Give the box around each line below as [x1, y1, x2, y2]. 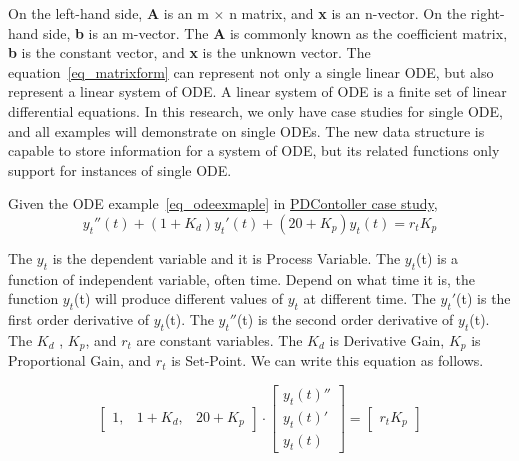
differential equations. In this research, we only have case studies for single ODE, [8, 100, 503, 121]
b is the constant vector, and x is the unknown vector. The [8, 42, 371, 63]
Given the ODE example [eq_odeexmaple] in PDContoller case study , [8, 193, 438, 214]
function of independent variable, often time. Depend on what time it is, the [8, 268, 476, 289]
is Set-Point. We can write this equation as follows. [171, 350, 484, 371]
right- [470, 3, 505, 23]
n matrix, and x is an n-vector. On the [229, 3, 467, 23]
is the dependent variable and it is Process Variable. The [52, 247, 401, 268]
